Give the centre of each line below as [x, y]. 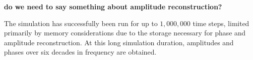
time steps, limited [221, 23]
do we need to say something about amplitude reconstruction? [113, 6]
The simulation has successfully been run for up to [81, 23]
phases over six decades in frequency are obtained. [80, 52]
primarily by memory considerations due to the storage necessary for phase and [125, 33]
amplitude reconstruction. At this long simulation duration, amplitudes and [119, 42]
